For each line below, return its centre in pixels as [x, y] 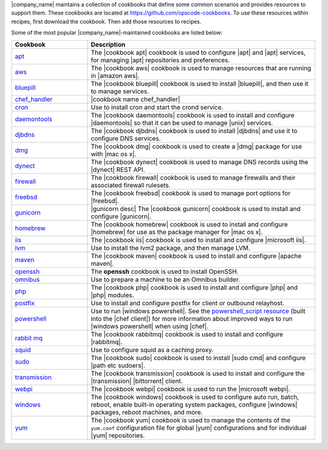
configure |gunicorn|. [121, 216]
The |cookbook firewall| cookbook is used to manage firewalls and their [193, 178]
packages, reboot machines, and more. [147, 412]
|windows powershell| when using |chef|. [150, 326]
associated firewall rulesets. [131, 185]
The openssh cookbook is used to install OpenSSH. [165, 271]
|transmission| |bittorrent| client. [137, 381]
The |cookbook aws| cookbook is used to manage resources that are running [201, 68]
